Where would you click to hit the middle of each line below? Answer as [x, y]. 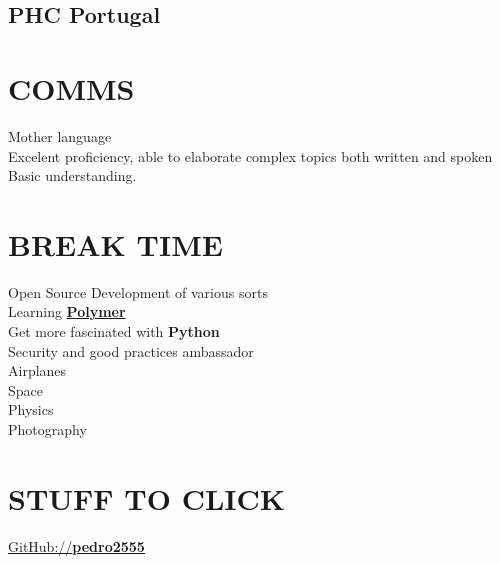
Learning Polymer [67, 311]
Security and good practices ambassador [131, 350]
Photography [47, 428]
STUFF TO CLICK [147, 497]
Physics [31, 409]
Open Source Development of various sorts [138, 291]
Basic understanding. [72, 175]
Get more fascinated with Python [114, 331]
